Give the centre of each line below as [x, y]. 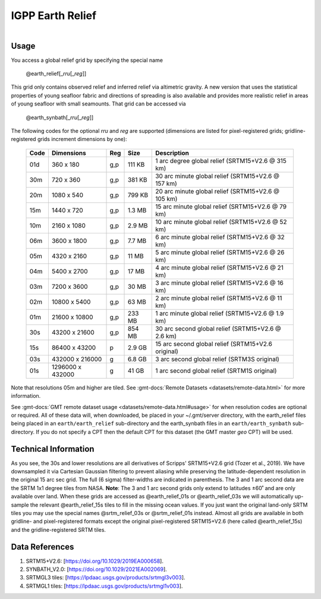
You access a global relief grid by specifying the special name [87, 60]
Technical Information [53, 449]
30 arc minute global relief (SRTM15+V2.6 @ [217, 176]
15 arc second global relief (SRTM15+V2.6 [214, 344]
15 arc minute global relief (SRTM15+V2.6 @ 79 [221, 207]
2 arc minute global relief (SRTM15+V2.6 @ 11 [219, 298]
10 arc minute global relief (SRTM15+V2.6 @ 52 [221, 221]
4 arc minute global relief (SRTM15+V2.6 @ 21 [219, 267]
